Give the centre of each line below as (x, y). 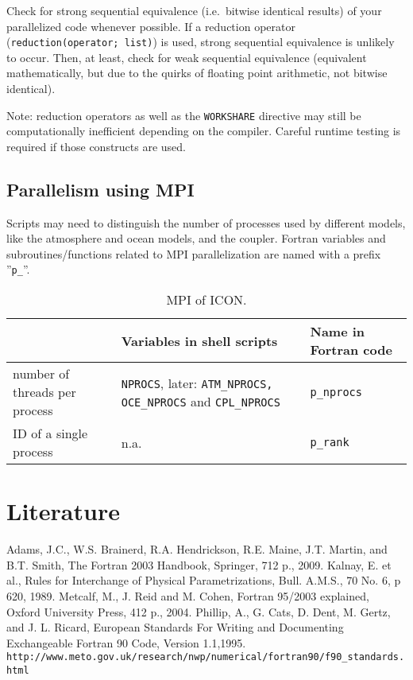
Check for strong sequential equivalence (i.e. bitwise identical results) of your (194, 10)
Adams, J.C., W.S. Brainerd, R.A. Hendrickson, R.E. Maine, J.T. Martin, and (197, 549)
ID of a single (50, 433)
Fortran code (351, 350)
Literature (63, 511)
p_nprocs (336, 392)
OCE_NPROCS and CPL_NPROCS (201, 401)
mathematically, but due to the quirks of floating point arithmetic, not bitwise (197, 73)
